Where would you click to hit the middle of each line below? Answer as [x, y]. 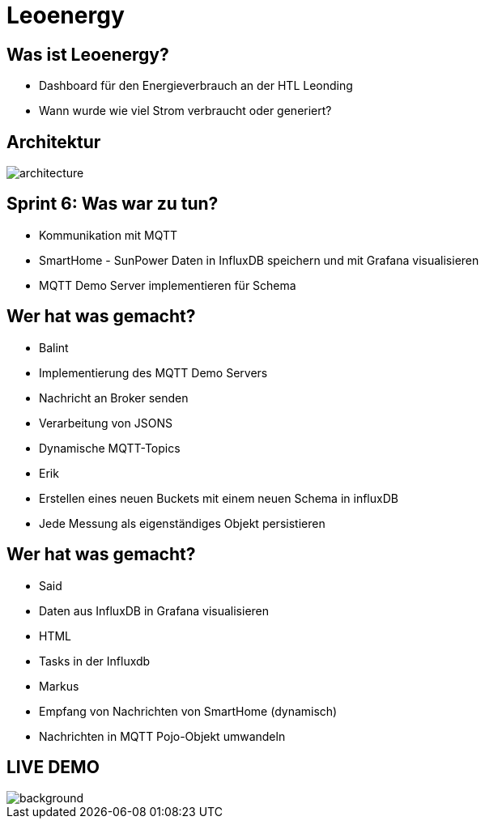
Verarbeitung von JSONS [106, 423]
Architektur [54, 142]
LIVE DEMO [53, 767]
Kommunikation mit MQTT [108, 235]
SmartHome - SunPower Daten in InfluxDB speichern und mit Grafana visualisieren [259, 260]
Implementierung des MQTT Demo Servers [153, 372]
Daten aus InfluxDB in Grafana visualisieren [154, 610]
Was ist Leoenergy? [88, 54]
